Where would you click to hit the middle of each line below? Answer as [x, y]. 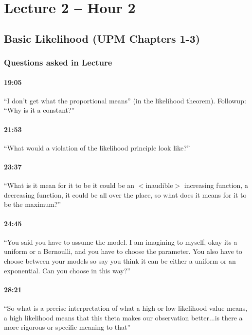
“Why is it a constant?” [39, 110]
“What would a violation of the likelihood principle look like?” [97, 147]
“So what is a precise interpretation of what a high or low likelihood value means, [126, 308]
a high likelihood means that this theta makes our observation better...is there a [123, 317]
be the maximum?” [33, 204]
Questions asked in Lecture [58, 62]
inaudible [159, 185]
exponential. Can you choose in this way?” [67, 270]
